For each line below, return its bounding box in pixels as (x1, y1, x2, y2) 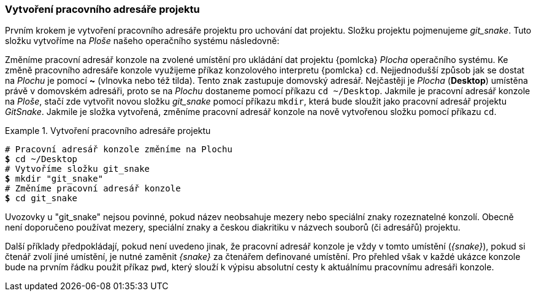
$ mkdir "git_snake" (5, 174, 104, 184)
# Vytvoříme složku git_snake (5, 164, 150, 174)
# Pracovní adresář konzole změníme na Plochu (5, 144, 232, 155)
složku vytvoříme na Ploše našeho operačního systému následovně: (5, 35, 280, 46)
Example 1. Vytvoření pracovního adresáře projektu (5, 125, 211, 136)
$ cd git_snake (5, 193, 78, 204)
